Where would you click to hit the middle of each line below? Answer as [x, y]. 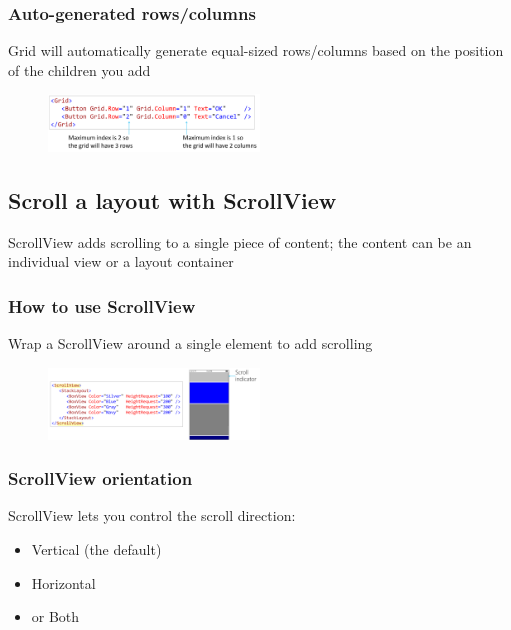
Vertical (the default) [96, 549]
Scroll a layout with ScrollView [172, 199]
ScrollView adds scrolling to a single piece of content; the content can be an [240, 241]
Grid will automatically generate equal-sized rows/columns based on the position [256, 50]
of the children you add [79, 69]
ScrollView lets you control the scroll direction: [152, 515]
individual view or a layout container [121, 261]
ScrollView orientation [100, 478]
